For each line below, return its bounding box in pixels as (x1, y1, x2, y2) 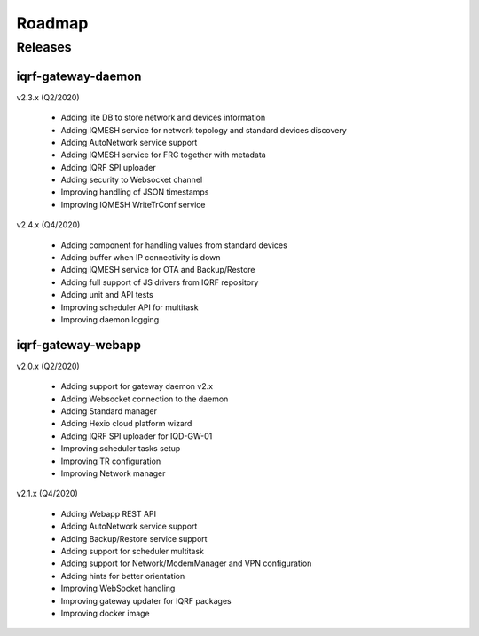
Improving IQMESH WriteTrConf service (60, 199, 206, 210)
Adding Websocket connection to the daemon (60, 394, 229, 404)
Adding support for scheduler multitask (60, 545, 204, 556)
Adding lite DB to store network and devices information (60, 112, 266, 123)
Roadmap (16, 13, 89, 33)
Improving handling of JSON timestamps (60, 187, 209, 197)
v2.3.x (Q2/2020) (16, 91, 80, 102)
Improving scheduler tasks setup (60, 443, 181, 454)
